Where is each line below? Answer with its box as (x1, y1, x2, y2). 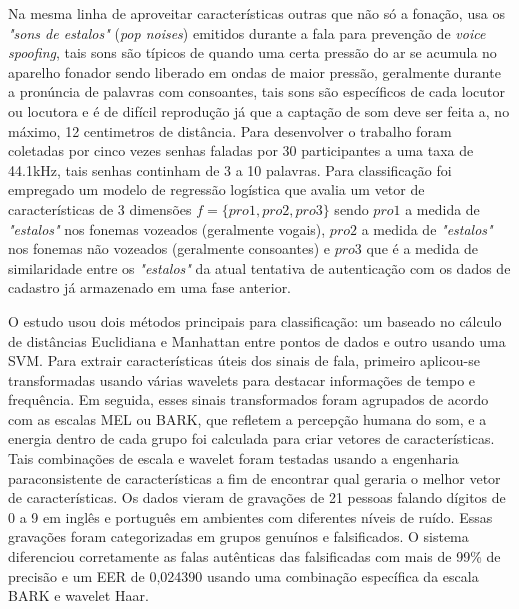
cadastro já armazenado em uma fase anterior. (8, 277, 292, 298)
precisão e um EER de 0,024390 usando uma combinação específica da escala (8, 565, 479, 586)
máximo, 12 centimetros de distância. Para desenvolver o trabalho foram (8, 120, 452, 141)
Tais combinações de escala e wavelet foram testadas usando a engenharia (8, 448, 459, 469)
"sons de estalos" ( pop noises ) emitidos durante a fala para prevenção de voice (8, 22, 486, 43)
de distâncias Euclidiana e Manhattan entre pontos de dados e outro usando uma (8, 330, 506, 351)
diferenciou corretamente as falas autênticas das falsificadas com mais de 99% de (8, 546, 501, 567)
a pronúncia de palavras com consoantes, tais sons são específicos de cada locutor (8, 81, 505, 102)
